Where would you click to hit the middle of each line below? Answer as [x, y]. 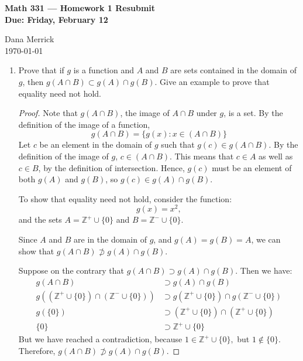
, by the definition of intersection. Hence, [111, 167]
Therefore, [37, 350]
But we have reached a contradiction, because [100, 339]
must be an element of [252, 167]
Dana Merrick [30, 39]
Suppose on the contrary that [71, 270]
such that [178, 144]
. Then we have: [264, 270]
